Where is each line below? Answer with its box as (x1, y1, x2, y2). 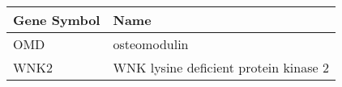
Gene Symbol (13, 10, 100, 29)
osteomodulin (113, 35, 189, 53)
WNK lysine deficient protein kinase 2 (113, 58, 329, 77)
